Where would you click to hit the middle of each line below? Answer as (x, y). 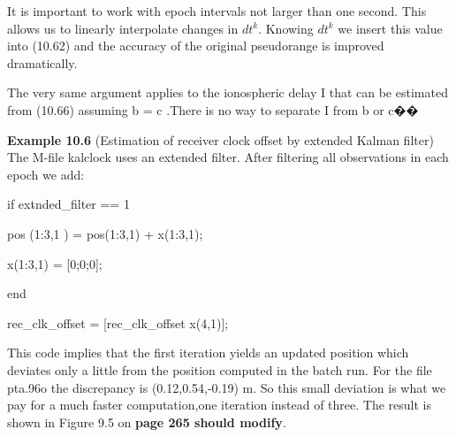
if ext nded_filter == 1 (68, 204)
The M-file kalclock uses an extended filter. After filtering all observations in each (228, 157)
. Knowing (286, 28)
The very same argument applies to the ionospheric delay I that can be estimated (228, 92)
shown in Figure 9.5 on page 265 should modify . (147, 422)
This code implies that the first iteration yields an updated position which (208, 353)
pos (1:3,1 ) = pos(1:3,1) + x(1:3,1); (105, 233)
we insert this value (390, 28)
